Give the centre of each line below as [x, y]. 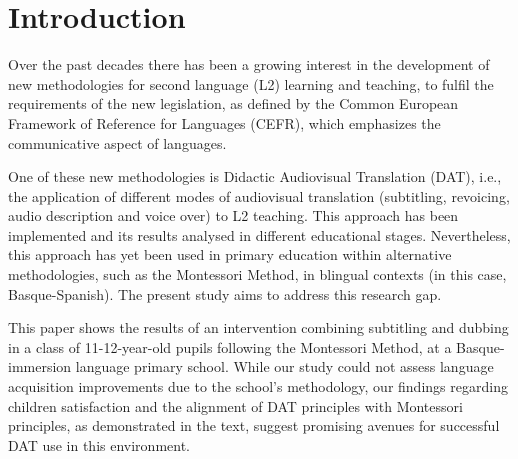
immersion [40, 366]
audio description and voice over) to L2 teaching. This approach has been [233, 215]
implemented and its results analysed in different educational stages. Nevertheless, [259, 234]
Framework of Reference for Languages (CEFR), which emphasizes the [224, 122]
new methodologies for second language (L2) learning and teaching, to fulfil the [251, 83]
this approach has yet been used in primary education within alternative [230, 254]
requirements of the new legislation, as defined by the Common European [233, 103]
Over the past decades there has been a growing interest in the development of [249, 64]
